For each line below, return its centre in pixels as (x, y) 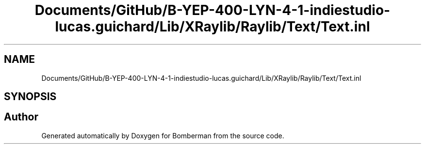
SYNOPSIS (30, 97)
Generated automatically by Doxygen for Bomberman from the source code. (163, 135)
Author (21, 117)
